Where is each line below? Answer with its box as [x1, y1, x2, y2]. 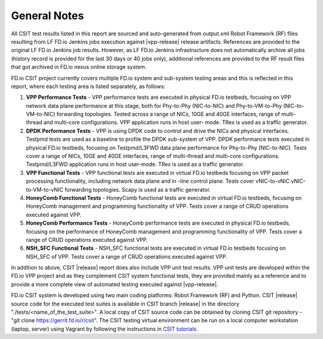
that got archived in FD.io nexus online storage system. [11, 63, 147, 71]
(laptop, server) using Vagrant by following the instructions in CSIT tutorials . [11, 325, 199, 332]
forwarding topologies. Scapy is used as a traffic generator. [64, 186, 211, 193]
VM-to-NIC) [26, 111, 56, 118]
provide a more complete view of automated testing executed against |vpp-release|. [11, 280, 218, 287]
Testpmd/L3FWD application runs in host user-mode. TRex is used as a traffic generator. [26, 161, 245, 168]
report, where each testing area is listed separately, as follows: [11, 83, 166, 90]
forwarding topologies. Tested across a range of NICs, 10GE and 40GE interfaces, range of [56, 111, 281, 118]
